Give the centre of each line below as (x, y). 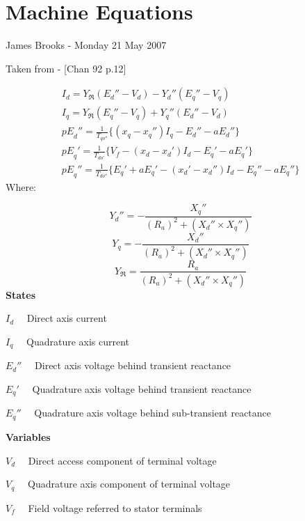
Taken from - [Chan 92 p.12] (66, 68)
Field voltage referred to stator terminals (115, 507)
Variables (28, 436)
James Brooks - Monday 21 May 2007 (86, 45)
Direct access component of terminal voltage (122, 460)
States (21, 294)
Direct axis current (67, 318)
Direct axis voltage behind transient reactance (133, 365)
